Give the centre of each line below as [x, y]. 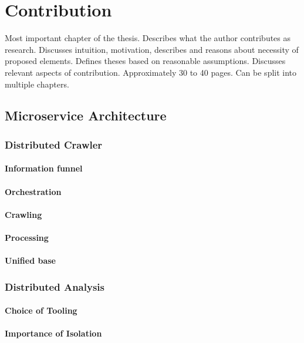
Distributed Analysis [55, 286]
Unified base [30, 260]
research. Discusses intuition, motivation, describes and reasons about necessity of [152, 49]
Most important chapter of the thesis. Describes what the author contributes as [148, 38]
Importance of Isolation [53, 333]
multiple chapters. [37, 84]
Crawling [23, 214]
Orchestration [33, 191]
